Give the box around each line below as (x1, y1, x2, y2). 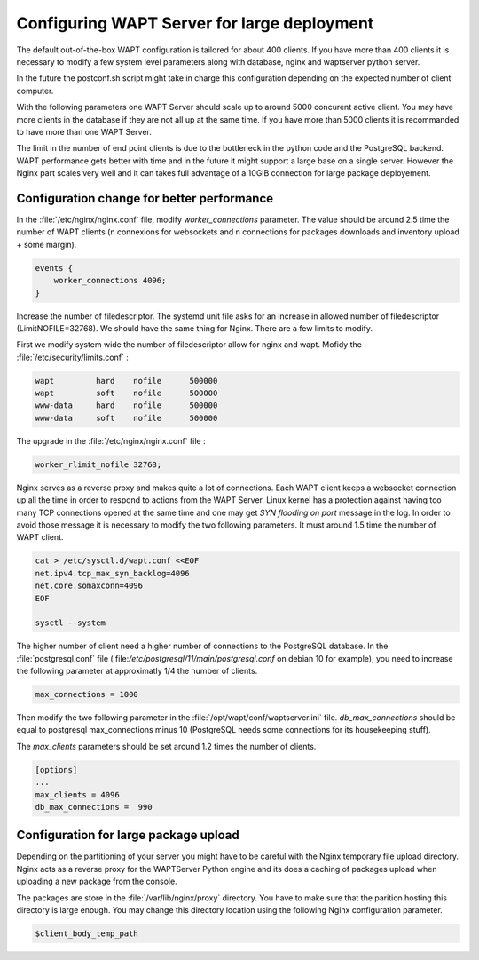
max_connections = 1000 (35, 689, 139, 700)
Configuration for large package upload (16, 828, 239, 843)
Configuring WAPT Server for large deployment (16, 13, 374, 33)
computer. (16, 85, 54, 96)
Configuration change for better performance (16, 191, 274, 206)
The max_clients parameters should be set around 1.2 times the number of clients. (16, 741, 317, 751)
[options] (35, 765, 78, 774)
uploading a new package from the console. (16, 876, 177, 887)
